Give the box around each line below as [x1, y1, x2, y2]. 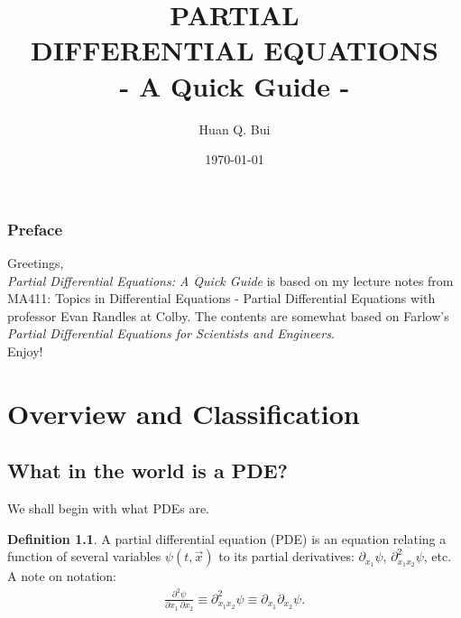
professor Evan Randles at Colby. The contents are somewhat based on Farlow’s [7, 306, 449, 325]
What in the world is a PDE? [7, 457, 288, 484]
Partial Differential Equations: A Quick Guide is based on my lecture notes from [7, 271, 454, 290]
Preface [7, 217, 63, 240]
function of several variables [7, 547, 161, 566]
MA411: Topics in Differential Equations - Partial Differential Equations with [7, 289, 436, 308]
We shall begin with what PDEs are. [7, 499, 210, 518]
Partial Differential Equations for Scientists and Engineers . [7, 324, 335, 343]
